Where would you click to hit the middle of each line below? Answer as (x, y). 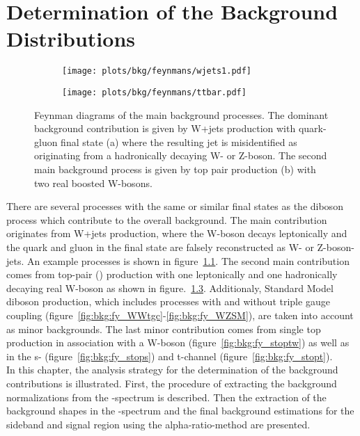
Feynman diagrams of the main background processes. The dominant (181, 114)
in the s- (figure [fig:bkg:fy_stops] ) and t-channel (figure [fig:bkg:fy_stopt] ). (170, 356)
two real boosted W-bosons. (93, 183)
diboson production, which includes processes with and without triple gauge (168, 301)
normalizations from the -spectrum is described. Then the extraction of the (166, 397)
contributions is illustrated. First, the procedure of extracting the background (172, 383)
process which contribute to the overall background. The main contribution (167, 219)
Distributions (71, 39)
